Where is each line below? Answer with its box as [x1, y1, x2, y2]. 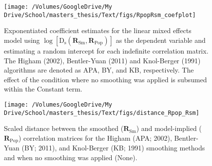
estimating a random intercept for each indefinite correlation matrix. [4, 45, 209, 55]
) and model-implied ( [136, 123, 202, 133]
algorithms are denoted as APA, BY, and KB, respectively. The [4, 65, 194, 75]
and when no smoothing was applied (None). [4, 152, 137, 162]
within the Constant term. [4, 84, 82, 94]
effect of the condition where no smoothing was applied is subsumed [4, 74, 207, 84]
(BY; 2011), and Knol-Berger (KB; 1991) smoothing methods [21, 143, 205, 153]
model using [4, 35, 40, 45]
